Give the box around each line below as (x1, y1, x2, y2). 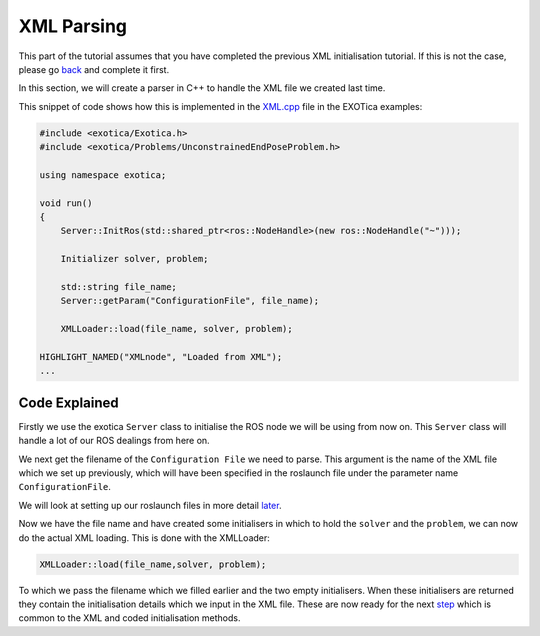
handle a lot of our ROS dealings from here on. (18, 435, 210, 447)
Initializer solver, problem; (60, 253, 209, 265)
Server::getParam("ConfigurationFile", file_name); (60, 295, 320, 307)
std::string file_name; (60, 281, 177, 292)
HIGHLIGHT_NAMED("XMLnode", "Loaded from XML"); (39, 351, 283, 362)
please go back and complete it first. (18, 63, 170, 75)
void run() (39, 197, 93, 209)
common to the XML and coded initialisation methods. (18, 612, 241, 624)
